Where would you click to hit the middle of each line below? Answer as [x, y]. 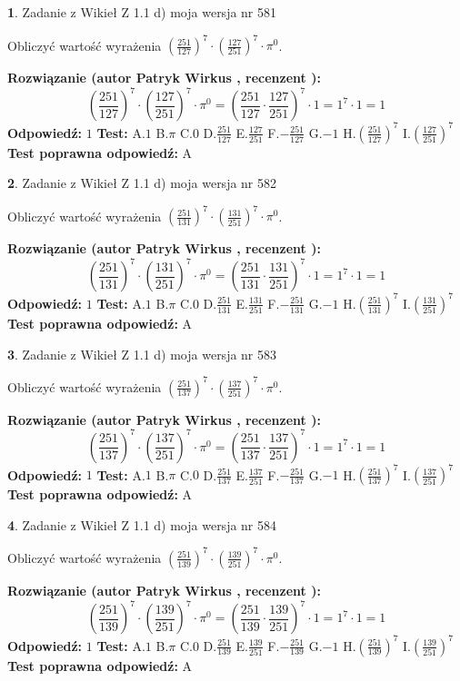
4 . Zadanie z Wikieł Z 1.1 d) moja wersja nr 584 [142, 524]
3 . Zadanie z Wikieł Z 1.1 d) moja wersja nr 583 [142, 354]
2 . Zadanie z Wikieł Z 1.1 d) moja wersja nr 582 [142, 183]
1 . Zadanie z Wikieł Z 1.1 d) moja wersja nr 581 [142, 12]
